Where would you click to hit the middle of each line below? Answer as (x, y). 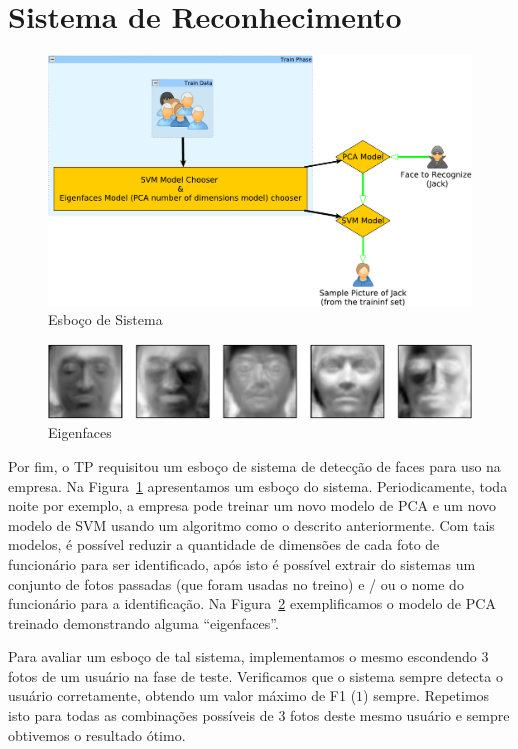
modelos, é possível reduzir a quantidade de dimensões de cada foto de (224, 544)
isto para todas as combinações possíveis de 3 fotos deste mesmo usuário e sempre (259, 715)
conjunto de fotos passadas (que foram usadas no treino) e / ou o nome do (236, 583)
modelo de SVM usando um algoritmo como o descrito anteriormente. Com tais (251, 524)
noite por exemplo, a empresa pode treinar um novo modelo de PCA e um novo (252, 505)
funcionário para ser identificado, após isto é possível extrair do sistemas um (242, 563)
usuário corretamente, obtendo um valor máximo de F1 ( (182, 695)
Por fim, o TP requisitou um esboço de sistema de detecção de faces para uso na (254, 465)
